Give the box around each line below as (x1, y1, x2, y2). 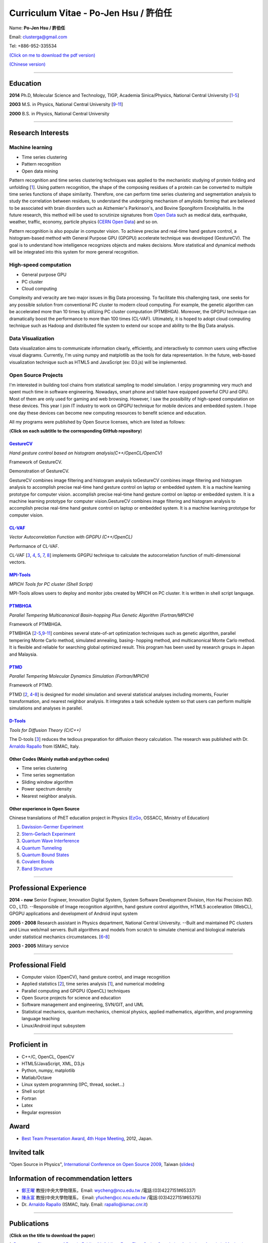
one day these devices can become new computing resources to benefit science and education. (9, 410, 206, 416)
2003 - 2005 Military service (9, 943, 69, 949)
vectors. (9, 559, 26, 565)
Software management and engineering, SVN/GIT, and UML (21, 1002, 144, 1008)
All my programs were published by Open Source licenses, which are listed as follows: (9, 419, 186, 425)
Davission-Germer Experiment (21, 824, 84, 830)
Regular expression (21, 1109, 62, 1115)
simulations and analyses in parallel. (9, 705, 83, 711)
